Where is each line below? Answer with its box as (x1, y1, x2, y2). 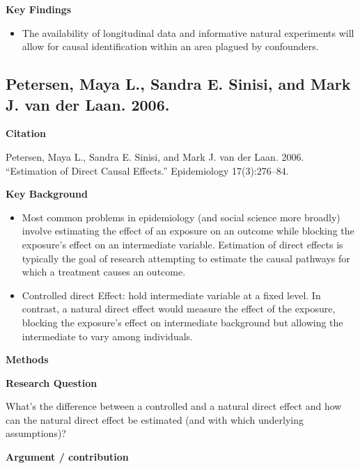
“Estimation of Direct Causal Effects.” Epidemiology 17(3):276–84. (6, 163, 289, 177)
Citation (6, 126, 46, 141)
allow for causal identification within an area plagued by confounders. (22, 39, 319, 54)
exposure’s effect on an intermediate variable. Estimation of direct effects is (22, 237, 343, 251)
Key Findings (6, 2, 72, 16)
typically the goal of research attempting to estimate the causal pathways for (22, 251, 350, 265)
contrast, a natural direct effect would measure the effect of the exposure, (22, 301, 336, 316)
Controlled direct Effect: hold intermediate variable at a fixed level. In (22, 287, 321, 302)
